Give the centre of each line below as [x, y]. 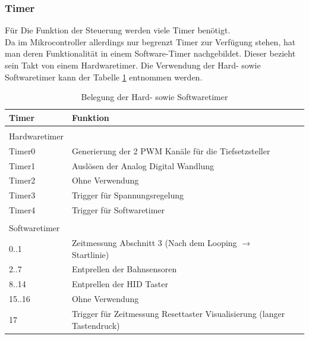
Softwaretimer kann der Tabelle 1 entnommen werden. [104, 77]
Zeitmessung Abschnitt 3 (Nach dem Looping [154, 243]
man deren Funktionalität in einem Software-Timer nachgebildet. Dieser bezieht [150, 53]
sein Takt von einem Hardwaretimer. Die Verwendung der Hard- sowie [133, 65]
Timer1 [22, 165]
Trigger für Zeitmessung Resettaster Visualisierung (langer [178, 313]
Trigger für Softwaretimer [118, 210]
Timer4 [22, 210]
